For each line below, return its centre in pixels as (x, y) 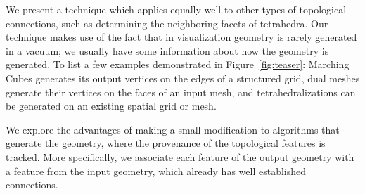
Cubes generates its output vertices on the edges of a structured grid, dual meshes (183, 78)
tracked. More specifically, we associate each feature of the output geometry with (180, 156)
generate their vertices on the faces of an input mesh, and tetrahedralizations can (181, 92)
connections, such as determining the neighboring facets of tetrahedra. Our (167, 23)
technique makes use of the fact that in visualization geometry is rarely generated (181, 37)
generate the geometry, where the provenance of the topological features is (166, 143)
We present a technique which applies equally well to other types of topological (176, 9)
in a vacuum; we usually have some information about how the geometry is (167, 50)
